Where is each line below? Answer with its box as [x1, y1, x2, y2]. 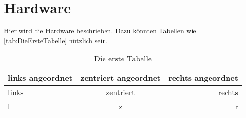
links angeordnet [8, 72, 73, 84]
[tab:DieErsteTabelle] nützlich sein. [4, 35, 108, 45]
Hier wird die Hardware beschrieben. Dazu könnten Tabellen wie [4, 26, 196, 36]
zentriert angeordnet [80, 72, 161, 84]
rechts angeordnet [168, 72, 238, 84]
